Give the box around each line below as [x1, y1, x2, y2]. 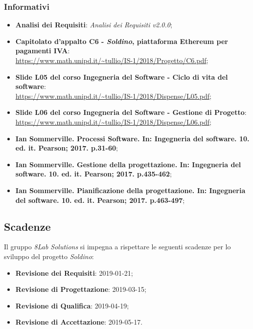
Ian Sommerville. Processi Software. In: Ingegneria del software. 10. [15, 133, 250, 143]
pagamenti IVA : [15, 45, 70, 56]
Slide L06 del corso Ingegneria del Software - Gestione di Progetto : [15, 107, 247, 117]
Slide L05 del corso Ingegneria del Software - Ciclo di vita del [15, 71, 228, 82]
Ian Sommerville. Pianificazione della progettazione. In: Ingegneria [15, 185, 246, 195]
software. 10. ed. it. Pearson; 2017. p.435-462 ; [15, 169, 172, 179]
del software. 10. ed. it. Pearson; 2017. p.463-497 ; [15, 195, 185, 205]
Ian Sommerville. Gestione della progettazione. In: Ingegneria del [15, 159, 241, 169]
